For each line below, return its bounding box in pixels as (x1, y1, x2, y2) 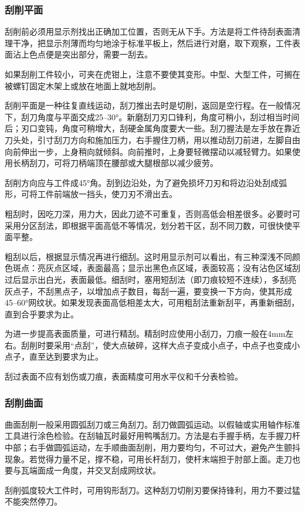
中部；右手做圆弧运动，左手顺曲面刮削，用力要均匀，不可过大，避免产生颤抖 (5, 441, 300, 454)
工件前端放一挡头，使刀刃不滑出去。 (37, 188, 177, 200)
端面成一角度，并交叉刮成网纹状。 (29, 464, 161, 476)
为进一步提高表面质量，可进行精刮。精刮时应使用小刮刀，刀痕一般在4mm (5, 327, 286, 340)
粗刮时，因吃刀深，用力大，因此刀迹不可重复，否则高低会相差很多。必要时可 (5, 207, 300, 219)
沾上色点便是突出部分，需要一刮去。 (12, 48, 152, 60)
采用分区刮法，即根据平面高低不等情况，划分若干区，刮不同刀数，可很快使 (5, 219, 292, 231)
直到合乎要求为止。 (5, 307, 79, 320)
